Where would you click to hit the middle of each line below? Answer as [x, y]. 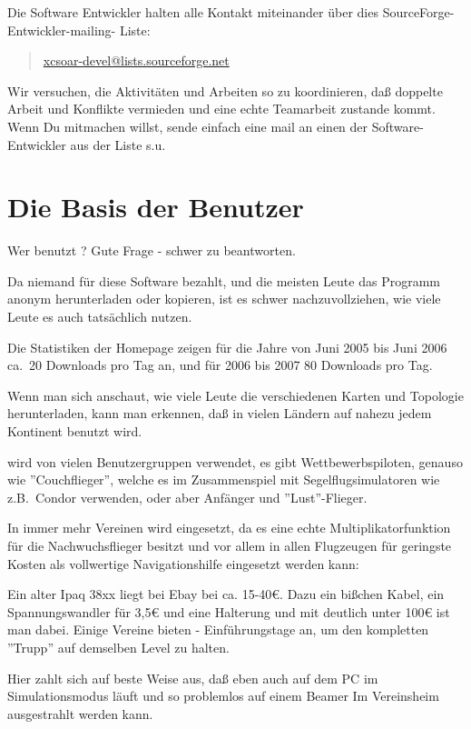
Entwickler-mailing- [62, 30]
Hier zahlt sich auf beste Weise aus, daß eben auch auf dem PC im [193, 678]
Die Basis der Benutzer [156, 207]
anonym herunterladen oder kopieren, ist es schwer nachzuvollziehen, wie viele [224, 299]
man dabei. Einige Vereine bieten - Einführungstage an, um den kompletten [218, 629]
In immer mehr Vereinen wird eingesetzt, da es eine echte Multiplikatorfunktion [229, 528]
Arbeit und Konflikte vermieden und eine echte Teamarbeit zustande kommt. [221, 109]
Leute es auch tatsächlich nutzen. [100, 317]
